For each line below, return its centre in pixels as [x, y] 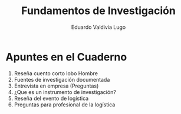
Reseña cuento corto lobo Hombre [56, 73]
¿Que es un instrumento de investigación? [65, 92]
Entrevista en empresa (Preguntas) [56, 86]
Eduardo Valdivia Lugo [98, 27]
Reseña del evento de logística [51, 98]
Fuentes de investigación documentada [62, 79]
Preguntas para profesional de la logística [65, 105]
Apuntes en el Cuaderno [66, 57]
